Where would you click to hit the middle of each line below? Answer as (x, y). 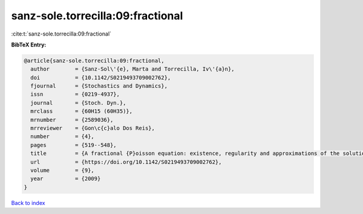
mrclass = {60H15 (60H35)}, (82, 111)
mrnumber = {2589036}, (72, 120)
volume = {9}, (63, 170)
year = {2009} (66, 179)
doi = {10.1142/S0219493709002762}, (101, 77)
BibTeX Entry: (29, 45)
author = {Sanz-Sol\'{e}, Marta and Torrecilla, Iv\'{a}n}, (132, 69)
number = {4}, (63, 137)
